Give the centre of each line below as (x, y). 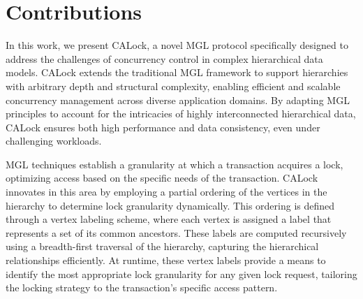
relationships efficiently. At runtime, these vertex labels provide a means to (166, 260)
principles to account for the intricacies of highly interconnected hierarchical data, (181, 114)
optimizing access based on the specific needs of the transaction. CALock (162, 178)
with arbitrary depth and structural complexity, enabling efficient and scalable (173, 86)
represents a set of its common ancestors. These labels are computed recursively (176, 232)
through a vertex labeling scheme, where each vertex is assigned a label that (169, 219)
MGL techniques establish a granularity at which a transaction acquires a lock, (175, 164)
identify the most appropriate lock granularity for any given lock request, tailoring (181, 274)
